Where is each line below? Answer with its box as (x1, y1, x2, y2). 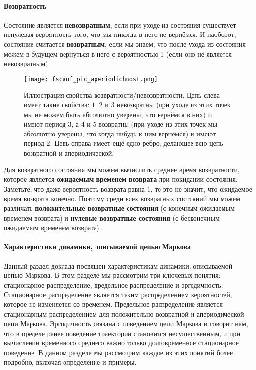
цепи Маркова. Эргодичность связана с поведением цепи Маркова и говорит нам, (4, 318, 248, 329)
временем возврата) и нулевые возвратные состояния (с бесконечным (4, 212, 220, 223)
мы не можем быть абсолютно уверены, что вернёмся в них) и (24, 109, 212, 119)
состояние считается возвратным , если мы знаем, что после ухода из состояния (4, 38, 246, 49)
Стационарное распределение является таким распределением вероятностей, (4, 289, 232, 300)
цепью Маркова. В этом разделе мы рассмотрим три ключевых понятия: (4, 270, 221, 280)
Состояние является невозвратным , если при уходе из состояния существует (4, 19, 236, 30)
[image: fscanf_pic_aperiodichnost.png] (24, 75, 158, 83)
